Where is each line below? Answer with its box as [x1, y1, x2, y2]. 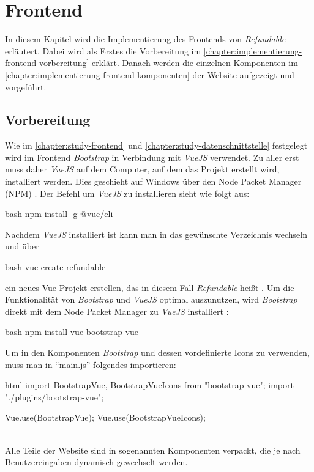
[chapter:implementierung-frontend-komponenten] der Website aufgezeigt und [5, 68, 294, 81]
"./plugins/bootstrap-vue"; [5, 390, 104, 403]
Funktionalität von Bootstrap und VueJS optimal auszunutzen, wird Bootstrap [5, 293, 297, 306]
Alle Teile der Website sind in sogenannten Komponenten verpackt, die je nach [5, 443, 301, 456]
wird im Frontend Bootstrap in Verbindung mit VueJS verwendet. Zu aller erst [5, 150, 299, 163]
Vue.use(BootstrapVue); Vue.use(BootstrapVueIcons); [5, 411, 206, 424]
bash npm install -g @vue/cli [5, 207, 113, 220]
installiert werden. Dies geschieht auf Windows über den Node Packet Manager [5, 175, 302, 188]
